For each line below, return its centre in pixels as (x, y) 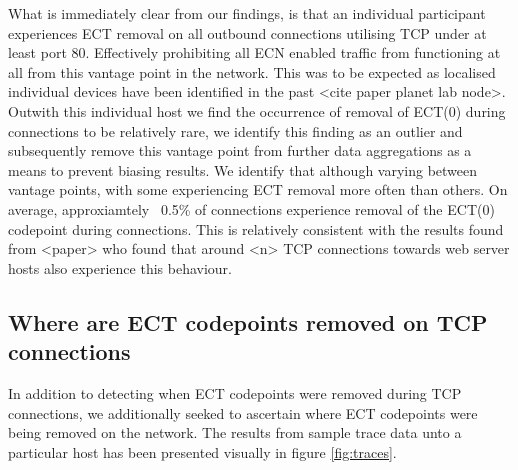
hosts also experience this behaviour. (120, 267)
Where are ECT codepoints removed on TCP (248, 321)
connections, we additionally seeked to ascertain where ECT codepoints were (243, 412)
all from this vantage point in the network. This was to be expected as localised (252, 71)
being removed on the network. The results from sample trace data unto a (235, 432)
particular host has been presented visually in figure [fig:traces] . (202, 451)
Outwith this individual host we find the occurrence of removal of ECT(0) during (257, 110)
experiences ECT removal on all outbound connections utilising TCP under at (247, 32)
